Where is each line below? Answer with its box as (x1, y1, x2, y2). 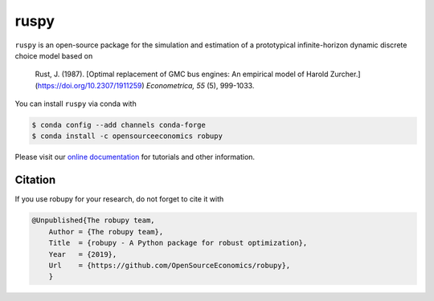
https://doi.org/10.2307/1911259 (37, 80, 142, 90)
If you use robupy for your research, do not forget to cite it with (14, 194, 224, 204)
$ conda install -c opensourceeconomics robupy (31, 132, 223, 140)
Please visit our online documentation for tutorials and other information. (14, 153, 256, 162)
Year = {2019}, (48, 250, 117, 258)
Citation (14, 173, 56, 187)
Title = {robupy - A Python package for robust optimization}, (48, 238, 308, 248)
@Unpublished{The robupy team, (31, 216, 156, 225)
